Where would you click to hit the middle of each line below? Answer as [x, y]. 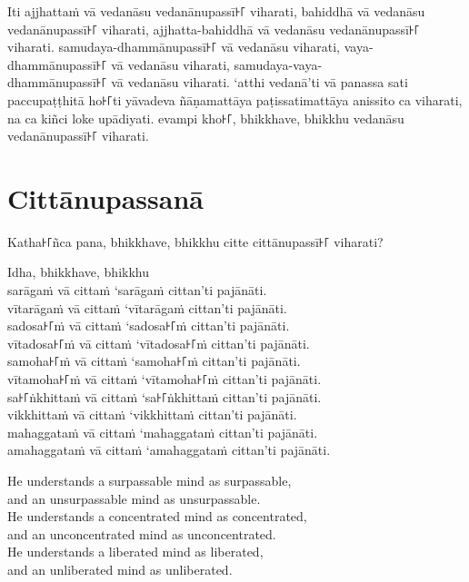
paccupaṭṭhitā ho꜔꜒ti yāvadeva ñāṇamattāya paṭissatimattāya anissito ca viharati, [235, 99]
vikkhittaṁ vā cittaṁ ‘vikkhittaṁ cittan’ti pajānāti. [152, 414]
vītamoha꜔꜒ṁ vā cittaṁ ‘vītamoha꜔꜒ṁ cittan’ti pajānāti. [165, 379]
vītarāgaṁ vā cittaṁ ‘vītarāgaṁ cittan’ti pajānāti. [147, 307]
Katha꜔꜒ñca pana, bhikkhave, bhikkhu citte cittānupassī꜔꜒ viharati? [195, 241]
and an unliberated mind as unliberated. [120, 569]
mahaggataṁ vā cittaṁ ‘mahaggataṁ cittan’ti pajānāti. [163, 432]
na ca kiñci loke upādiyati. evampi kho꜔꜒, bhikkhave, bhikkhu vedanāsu [206, 118]
